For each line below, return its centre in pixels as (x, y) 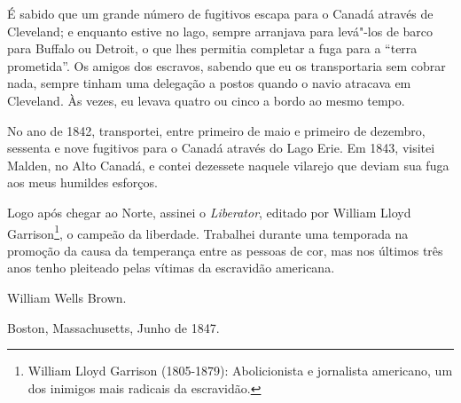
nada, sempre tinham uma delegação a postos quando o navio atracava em (209, 83)
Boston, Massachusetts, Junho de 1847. (113, 327)
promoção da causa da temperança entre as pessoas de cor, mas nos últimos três (225, 250)
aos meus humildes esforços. (82, 182)
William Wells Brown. (67, 297)
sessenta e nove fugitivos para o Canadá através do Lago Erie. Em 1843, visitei (221, 148)
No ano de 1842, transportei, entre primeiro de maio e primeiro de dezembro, (216, 130)
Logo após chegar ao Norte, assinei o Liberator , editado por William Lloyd (209, 212)
